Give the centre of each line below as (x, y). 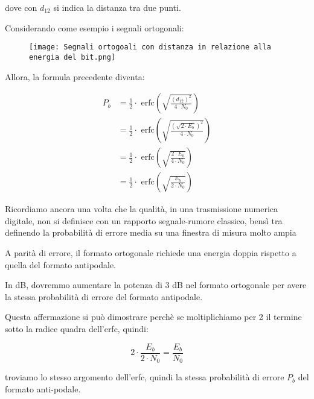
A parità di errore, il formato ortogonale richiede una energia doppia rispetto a (151, 253)
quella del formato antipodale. (61, 264)
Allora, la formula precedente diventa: (75, 76)
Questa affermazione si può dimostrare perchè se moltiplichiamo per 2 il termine (153, 317)
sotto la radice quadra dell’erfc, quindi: (77, 328)
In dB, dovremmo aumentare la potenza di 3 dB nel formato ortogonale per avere (156, 285)
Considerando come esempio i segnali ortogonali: (95, 27)
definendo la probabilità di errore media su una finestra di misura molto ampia (151, 232)
